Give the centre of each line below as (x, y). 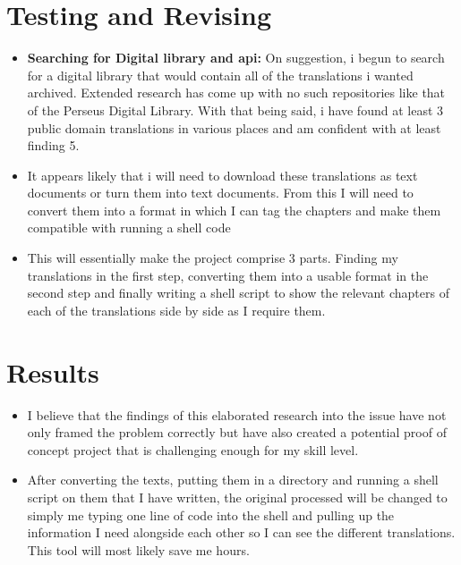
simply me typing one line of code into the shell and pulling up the (211, 514)
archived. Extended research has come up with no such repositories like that (236, 93)
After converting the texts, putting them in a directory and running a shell (233, 480)
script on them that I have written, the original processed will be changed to (237, 497)
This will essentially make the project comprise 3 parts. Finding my (213, 258)
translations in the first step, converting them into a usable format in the (228, 275)
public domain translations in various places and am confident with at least (234, 127)
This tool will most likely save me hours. (138, 549)
